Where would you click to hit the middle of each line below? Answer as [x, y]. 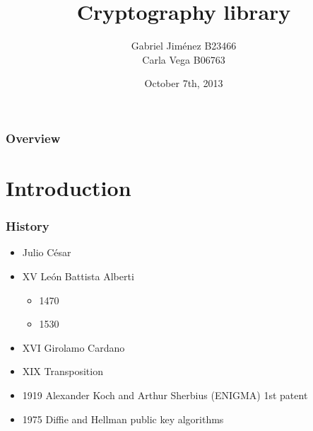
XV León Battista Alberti [78, 276]
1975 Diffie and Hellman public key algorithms [123, 419]
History [28, 226]
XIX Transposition [63, 371]
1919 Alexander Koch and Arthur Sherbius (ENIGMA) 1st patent [165, 395]
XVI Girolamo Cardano [73, 347]
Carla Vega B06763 [184, 59]
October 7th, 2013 [184, 83]
